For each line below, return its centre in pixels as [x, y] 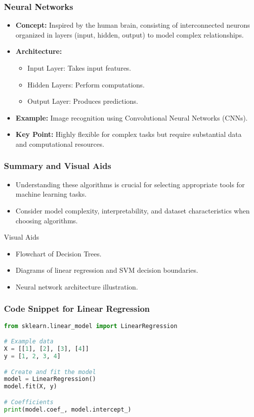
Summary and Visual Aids [58, 166]
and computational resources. [60, 144]
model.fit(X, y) [31, 387]
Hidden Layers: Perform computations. [86, 84]
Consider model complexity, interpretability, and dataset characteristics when [133, 210]
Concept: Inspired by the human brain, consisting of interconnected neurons [133, 25]
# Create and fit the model [50, 372]
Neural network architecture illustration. [77, 286]
